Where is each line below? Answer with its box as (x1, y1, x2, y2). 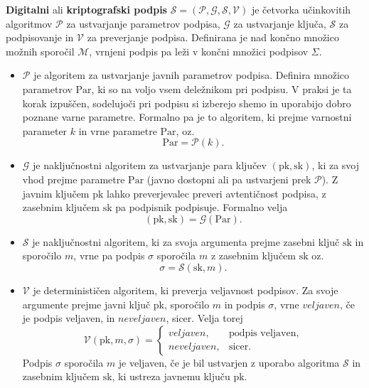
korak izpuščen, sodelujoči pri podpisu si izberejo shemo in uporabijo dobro (22, 95, 351, 110)
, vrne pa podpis (73, 248, 145, 263)
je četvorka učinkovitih (251, 2, 351, 16)
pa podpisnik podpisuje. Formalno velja (115, 200, 288, 215)
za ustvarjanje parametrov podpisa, (66, 16, 220, 31)
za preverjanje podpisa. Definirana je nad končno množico (87, 30, 339, 45)
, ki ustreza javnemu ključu (112, 369, 230, 384)
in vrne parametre (78, 123, 157, 138)
